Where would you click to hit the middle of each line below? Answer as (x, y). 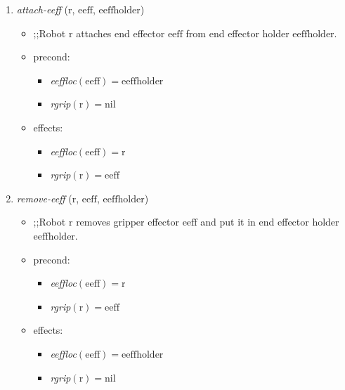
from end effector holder (237, 33)
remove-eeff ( (44, 198)
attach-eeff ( (42, 9)
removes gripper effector (128, 222)
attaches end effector (121, 33)
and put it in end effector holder (270, 222)
